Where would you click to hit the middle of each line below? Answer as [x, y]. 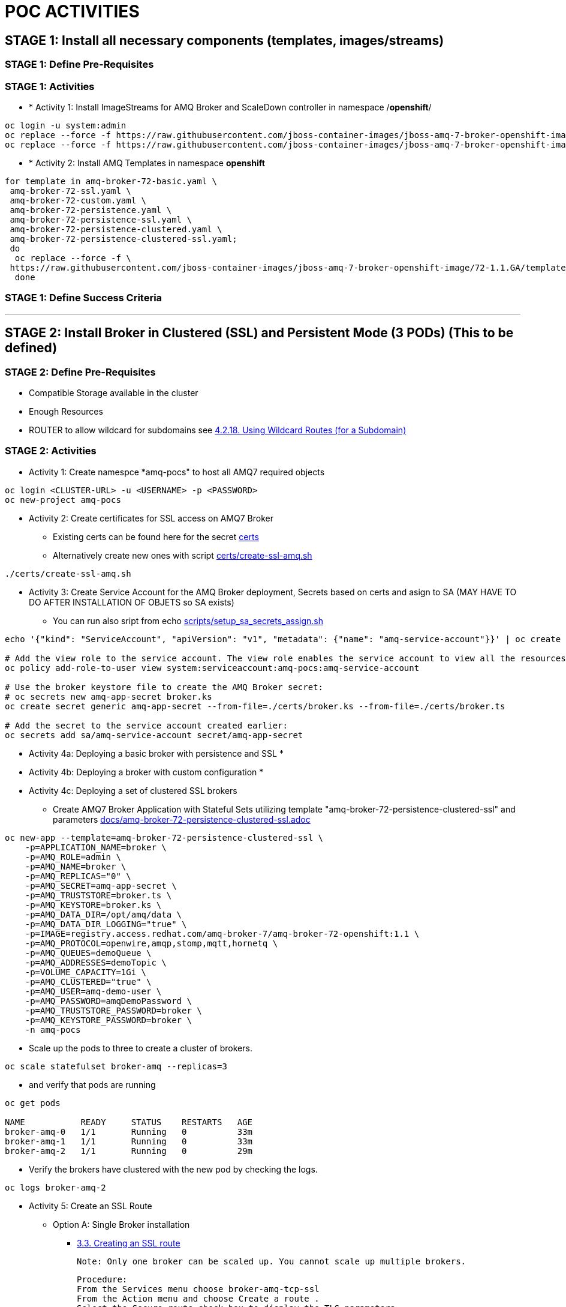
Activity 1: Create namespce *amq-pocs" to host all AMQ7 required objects [177, 472]
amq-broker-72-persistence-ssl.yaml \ [101, 219]
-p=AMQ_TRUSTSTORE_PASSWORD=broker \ [113, 1010]
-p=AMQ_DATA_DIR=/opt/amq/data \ [103, 914]
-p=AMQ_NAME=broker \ [76, 866]
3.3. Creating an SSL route [129, 1243]
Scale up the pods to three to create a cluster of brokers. [141, 1048]
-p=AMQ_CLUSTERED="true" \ [88, 981]
